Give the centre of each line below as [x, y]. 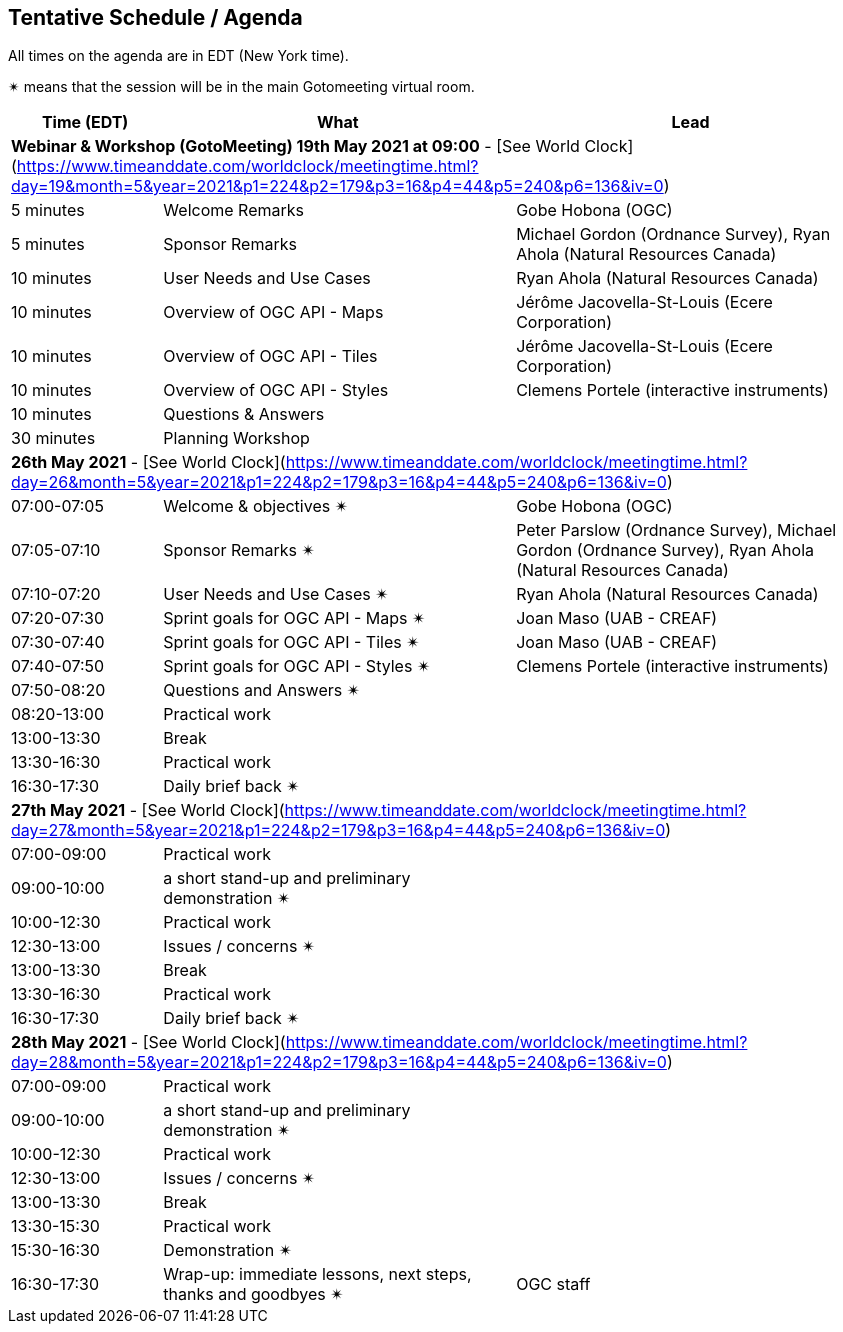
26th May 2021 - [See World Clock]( [148, 462]
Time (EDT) [85, 122]
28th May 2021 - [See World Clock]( [148, 1042]
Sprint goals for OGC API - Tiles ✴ [291, 642]
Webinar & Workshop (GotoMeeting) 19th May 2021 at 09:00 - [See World [295, 146]
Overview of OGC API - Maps [273, 312]
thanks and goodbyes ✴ [253, 1294]
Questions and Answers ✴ [262, 690]
